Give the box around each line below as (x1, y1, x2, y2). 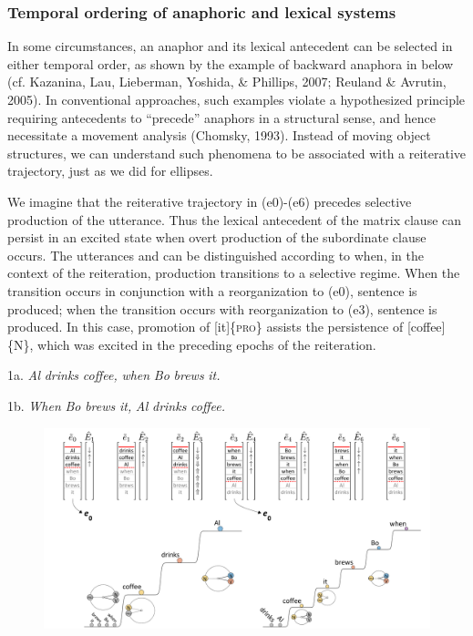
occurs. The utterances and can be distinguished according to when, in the (7, 245, 424, 264)
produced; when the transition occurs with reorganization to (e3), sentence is (7, 299, 437, 318)
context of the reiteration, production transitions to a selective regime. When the (7, 263, 460, 282)
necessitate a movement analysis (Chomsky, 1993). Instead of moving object (7, 126, 431, 145)
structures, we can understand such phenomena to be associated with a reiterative (7, 143, 467, 162)
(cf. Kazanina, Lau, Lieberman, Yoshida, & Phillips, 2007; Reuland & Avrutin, (7, 72, 447, 91)
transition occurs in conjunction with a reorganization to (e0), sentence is (7, 281, 417, 300)
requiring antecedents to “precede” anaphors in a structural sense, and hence (7, 108, 436, 127)
